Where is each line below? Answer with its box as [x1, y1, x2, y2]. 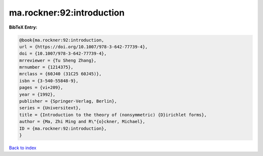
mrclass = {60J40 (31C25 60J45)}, [19, 71, 102, 77]
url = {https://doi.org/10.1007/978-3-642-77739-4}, [19, 44, 148, 50]
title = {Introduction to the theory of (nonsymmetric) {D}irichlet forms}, [19, 112, 207, 118]
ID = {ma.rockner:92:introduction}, [19, 125, 107, 131]
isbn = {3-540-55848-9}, [19, 78, 79, 84]
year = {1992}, [19, 91, 56, 97]
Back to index [9, 145, 37, 151]
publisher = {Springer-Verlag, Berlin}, [19, 99, 117, 104]
